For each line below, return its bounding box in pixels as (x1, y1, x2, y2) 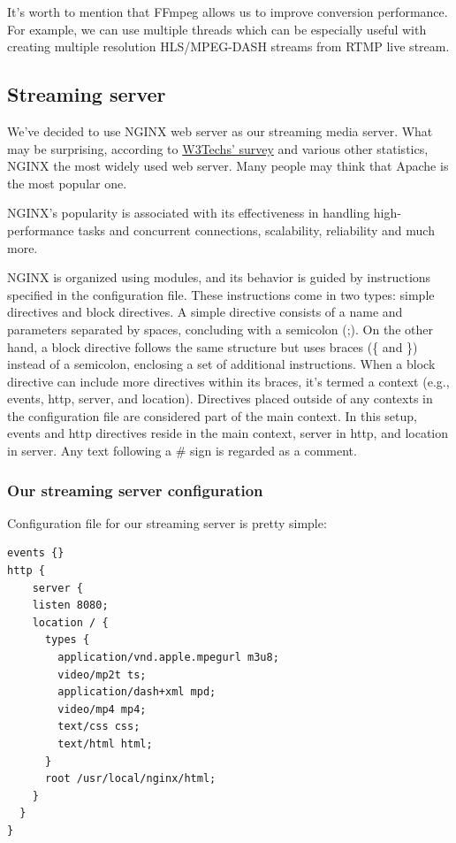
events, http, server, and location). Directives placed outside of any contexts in (7, 389, 433, 408)
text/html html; (57, 738, 153, 751)
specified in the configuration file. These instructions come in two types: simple (7, 285, 435, 303)
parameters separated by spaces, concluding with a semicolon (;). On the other (7, 319, 433, 338)
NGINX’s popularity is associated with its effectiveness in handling (7, 203, 370, 222)
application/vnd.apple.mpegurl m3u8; (57, 651, 279, 664)
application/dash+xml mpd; (57, 686, 217, 699)
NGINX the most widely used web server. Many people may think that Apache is (7, 157, 449, 175)
